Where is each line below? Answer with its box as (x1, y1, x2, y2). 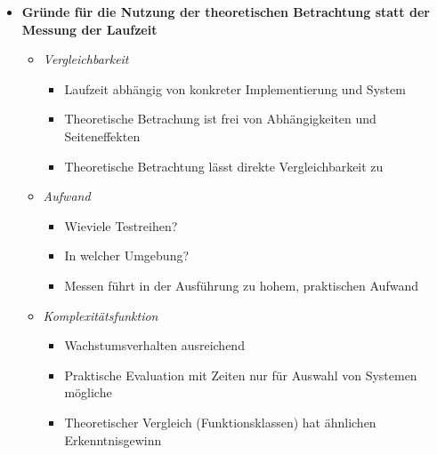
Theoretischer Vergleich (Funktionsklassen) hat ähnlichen (64, 412, 376, 431)
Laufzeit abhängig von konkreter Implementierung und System (64, 79, 406, 98)
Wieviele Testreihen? (64, 216, 178, 235)
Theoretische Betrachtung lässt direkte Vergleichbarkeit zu (64, 156, 384, 175)
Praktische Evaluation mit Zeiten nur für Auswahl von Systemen (64, 365, 417, 384)
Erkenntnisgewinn (64, 430, 162, 449)
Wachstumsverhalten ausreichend (64, 336, 245, 355)
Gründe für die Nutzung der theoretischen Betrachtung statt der (21, 3, 430, 20)
